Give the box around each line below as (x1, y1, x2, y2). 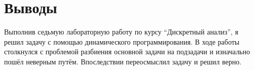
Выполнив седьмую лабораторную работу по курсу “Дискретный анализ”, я (4, 26, 238, 37)
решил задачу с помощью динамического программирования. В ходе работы (4, 36, 240, 47)
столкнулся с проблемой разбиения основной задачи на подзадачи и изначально (4, 46, 250, 57)
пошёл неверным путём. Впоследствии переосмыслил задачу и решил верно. (4, 56, 242, 66)
